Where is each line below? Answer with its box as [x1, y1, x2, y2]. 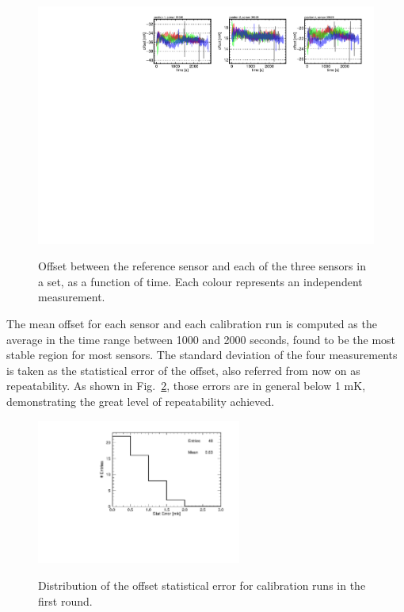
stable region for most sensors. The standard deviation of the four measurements [6, 346, 398, 363]
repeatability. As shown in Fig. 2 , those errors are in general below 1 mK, [6, 377, 366, 394]
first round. [38, 592, 93, 609]
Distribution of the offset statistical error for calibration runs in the [38, 576, 366, 593]
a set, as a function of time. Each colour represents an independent [38, 273, 363, 289]
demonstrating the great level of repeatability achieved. [6, 393, 275, 409]
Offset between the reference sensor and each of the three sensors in [38, 258, 366, 274]
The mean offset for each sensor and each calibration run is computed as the [6, 316, 377, 332]
